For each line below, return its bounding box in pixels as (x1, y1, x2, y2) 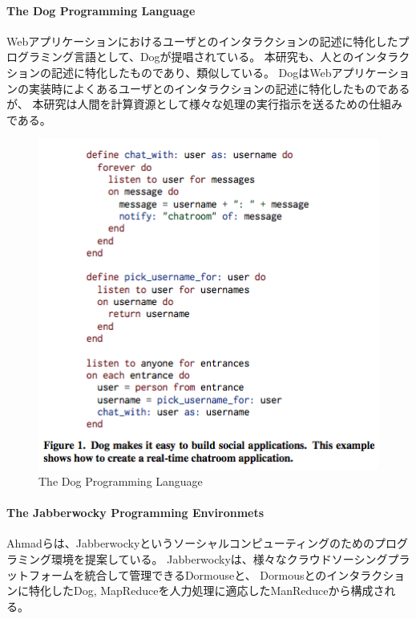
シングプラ (353, 550, 410, 567)
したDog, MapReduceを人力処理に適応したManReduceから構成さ (50, 582, 385, 599)
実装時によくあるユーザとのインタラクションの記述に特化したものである (28, 79, 410, 96)
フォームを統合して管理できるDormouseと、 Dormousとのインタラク (28, 566, 383, 583)
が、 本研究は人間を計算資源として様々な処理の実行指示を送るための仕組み (6, 96, 402, 112)
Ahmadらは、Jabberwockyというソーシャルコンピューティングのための (6, 535, 374, 552)
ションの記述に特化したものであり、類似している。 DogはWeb (6, 63, 332, 80)
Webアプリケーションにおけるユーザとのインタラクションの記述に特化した (6, 32, 398, 49)
